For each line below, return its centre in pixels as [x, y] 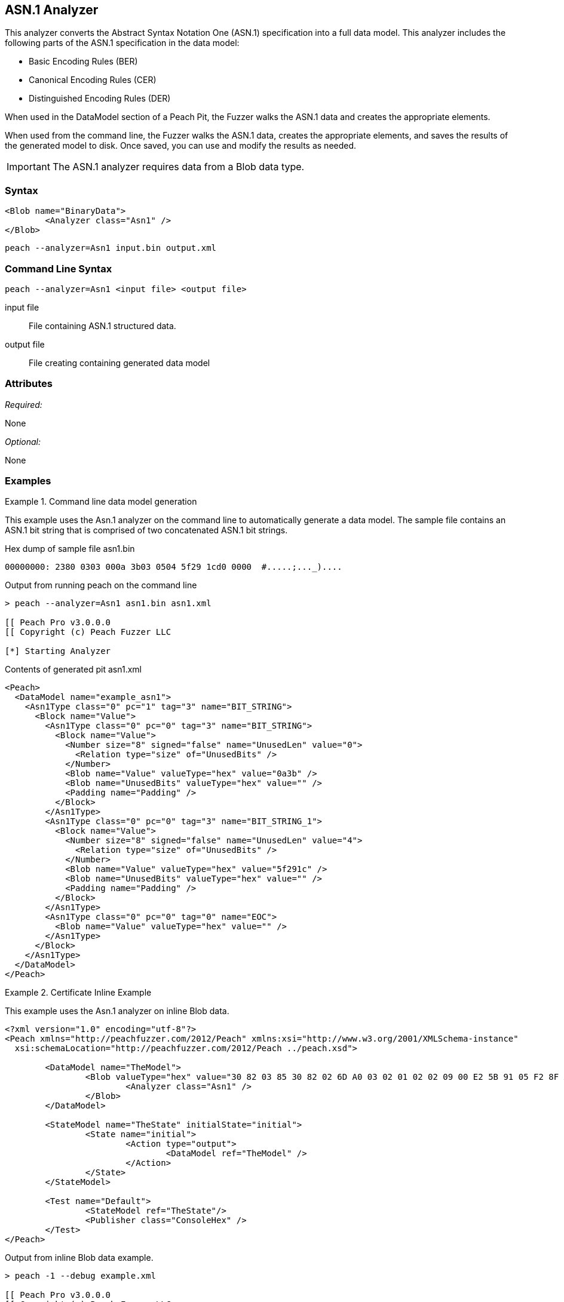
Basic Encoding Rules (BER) [83, 62]
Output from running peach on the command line [101, 585]
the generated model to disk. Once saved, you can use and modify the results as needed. [181, 146]
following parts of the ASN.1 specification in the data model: [122, 43]
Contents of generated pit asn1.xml [73, 670]
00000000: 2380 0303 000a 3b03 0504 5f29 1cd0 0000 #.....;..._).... [174, 567]
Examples [28, 481]
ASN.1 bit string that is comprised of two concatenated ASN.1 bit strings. [146, 530]
